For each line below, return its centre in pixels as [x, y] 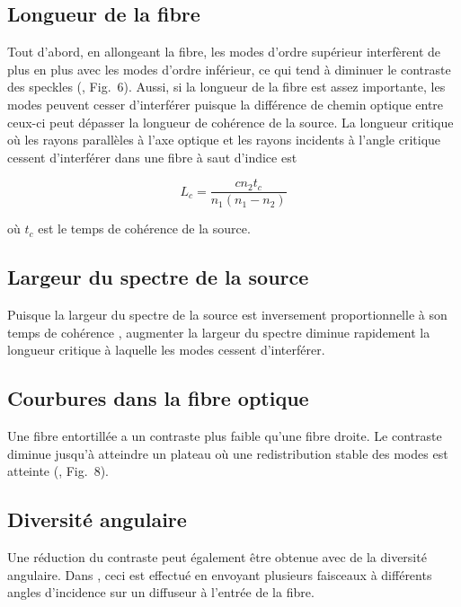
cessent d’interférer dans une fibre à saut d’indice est [152, 157]
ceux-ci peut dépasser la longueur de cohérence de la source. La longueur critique [230, 122]
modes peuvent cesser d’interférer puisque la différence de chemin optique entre [226, 104]
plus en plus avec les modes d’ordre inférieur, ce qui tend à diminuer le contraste [229, 69]
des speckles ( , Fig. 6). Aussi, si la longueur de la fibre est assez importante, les [226, 87]
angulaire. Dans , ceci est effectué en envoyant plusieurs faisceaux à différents [220, 574]
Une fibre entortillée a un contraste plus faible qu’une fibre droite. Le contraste [225, 436]
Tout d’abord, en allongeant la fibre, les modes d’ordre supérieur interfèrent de [224, 52]
